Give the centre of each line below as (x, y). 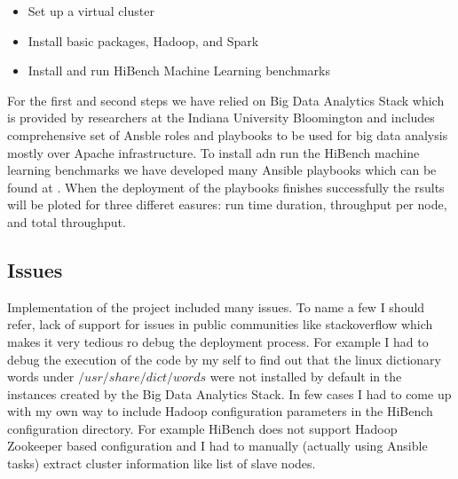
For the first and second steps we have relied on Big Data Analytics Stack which (226, 100)
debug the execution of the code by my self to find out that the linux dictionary (224, 359)
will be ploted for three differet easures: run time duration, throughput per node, (227, 204)
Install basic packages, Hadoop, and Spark (143, 40)
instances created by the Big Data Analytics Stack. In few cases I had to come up (229, 393)
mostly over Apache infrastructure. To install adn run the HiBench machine (213, 152)
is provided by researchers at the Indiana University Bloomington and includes (221, 118)
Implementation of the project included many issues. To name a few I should (216, 306)
